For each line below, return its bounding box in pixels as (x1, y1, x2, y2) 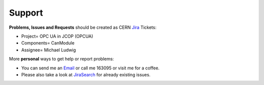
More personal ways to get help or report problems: (9, 56, 114, 62)
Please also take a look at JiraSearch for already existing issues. (21, 71, 151, 78)
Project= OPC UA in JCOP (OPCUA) (21, 33, 93, 39)
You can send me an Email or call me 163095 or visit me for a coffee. (21, 65, 160, 71)
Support (9, 7, 44, 18)
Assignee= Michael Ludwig (21, 47, 76, 53)
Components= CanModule (21, 40, 75, 46)
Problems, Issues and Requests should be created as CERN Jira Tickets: (9, 24, 156, 30)
